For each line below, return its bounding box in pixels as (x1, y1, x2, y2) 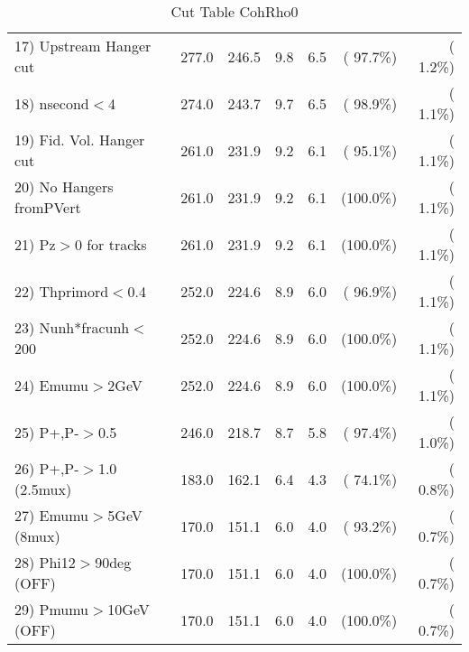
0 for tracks (74, 233, 147, 255)
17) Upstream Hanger (14, 35, 152, 56)
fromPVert (14, 197, 81, 218)
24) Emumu (14, 374, 89, 396)
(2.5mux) (14, 479, 72, 499)
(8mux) (14, 526, 60, 546)
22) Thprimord (14, 280, 109, 302)
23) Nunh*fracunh (14, 317, 130, 338)
